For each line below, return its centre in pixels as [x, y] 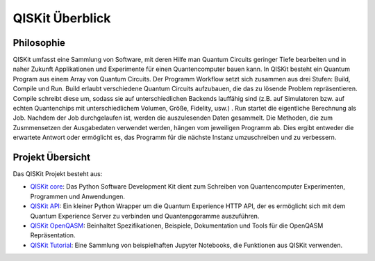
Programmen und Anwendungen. [77, 196]
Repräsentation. [53, 235]
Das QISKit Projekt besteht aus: [58, 174]
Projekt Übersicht [51, 157]
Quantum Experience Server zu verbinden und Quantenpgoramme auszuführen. [145, 216]
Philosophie [39, 43]
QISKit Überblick [62, 18]
